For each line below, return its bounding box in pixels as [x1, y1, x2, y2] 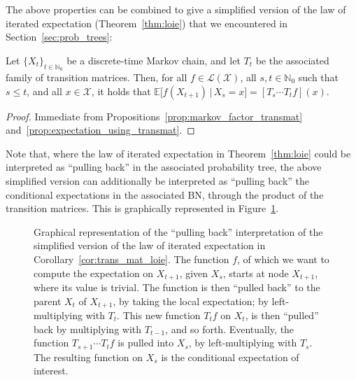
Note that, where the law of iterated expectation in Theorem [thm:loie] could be [6, 146, 351, 160]
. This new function [117, 308, 201, 323]
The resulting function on [34, 349, 143, 364]
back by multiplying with [34, 321, 142, 336]
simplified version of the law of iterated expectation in [34, 238, 266, 253]
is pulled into [118, 335, 174, 350]
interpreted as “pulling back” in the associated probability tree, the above [6, 160, 322, 174]
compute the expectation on [34, 265, 154, 280]
